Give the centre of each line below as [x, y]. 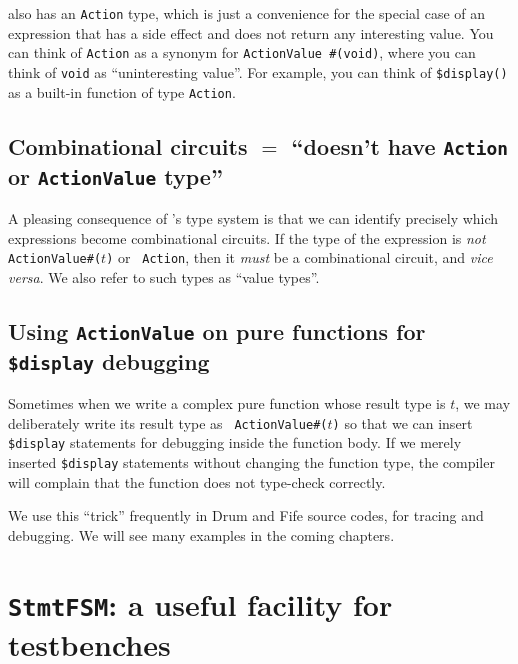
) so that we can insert [402, 422]
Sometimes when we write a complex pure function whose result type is [227, 403]
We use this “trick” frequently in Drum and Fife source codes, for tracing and [246, 515]
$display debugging [109, 360]
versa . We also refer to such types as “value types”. [164, 276]
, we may [483, 403]
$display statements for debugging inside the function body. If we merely [235, 442]
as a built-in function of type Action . [122, 91]
